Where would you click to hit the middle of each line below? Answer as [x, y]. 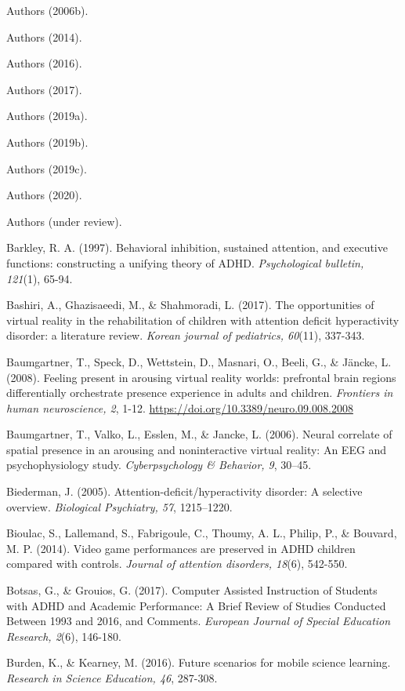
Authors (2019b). [47, 142]
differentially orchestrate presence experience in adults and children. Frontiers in [200, 393]
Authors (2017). [44, 89]
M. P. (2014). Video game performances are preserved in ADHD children [181, 548]
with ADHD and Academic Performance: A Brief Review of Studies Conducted [196, 605]
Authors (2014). [44, 36]
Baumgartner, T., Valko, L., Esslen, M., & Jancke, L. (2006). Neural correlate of [199, 434]
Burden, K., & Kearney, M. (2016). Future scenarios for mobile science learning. [199, 662]
